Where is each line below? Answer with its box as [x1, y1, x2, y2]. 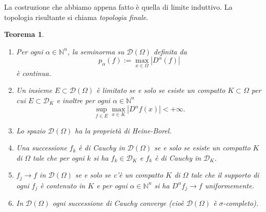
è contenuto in [40, 180, 86, 190]
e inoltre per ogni [56, 94, 110, 105]
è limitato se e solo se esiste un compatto [96, 85, 226, 95]
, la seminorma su [67, 46, 125, 56]
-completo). [223, 198, 258, 208]
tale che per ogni [33, 152, 85, 163]
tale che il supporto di [191, 169, 259, 180]
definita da [153, 46, 187, 56]
